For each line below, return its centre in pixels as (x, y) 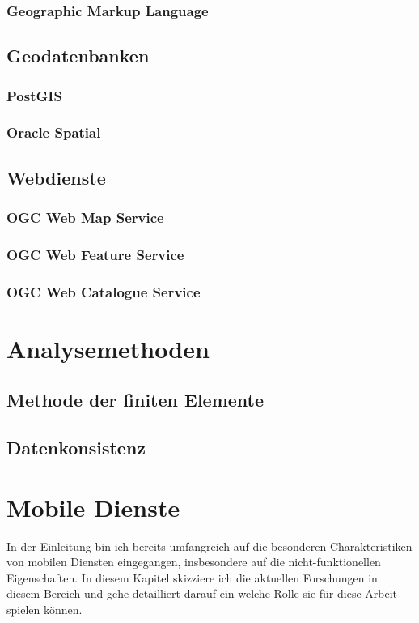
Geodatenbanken (78, 55)
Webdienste (56, 177)
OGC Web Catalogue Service (104, 291)
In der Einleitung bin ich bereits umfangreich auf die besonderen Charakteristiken (209, 546)
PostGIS (34, 95)
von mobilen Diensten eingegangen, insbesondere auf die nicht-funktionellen (194, 562)
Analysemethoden (108, 348)
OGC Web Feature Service (95, 254)
